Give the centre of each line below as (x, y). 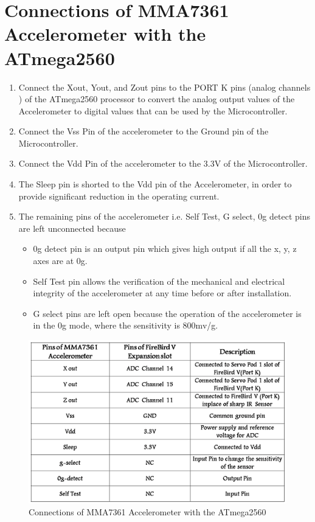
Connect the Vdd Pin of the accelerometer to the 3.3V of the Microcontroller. (163, 163)
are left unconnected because (72, 228)
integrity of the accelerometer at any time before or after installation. (162, 293)
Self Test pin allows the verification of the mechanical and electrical (159, 281)
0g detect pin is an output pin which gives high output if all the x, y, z (165, 249)
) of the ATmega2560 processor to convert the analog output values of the (157, 99)
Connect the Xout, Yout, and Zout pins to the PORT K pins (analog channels (164, 87)
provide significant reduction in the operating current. (119, 196)
